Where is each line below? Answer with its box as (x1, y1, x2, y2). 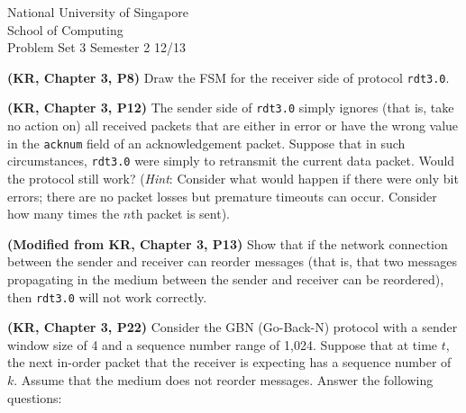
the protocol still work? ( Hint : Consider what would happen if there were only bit (7, 169, 459, 187)
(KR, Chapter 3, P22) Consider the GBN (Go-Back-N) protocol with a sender (7, 318, 458, 337)
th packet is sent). (131, 204, 230, 223)
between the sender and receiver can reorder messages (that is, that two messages (7, 252, 457, 271)
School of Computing (7, 20, 123, 39)
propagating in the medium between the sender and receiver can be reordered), (7, 269, 444, 288)
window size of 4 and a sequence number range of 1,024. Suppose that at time (7, 335, 438, 354)
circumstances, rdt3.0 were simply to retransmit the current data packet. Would (7, 151, 455, 170)
